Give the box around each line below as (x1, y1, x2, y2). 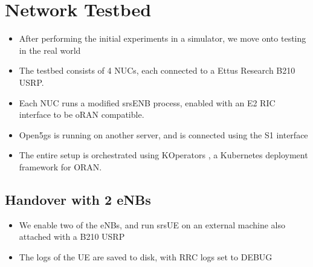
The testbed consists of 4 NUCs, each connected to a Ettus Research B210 (19, 64, 295, 77)
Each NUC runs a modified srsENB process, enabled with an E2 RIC (19, 96, 276, 109)
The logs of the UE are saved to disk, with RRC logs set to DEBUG (19, 250, 273, 263)
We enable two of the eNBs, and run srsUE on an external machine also (19, 218, 286, 231)
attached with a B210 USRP (19, 230, 125, 243)
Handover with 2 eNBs (5, 190, 151, 208)
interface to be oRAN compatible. (19, 108, 144, 121)
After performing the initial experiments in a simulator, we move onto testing (19, 32, 306, 45)
